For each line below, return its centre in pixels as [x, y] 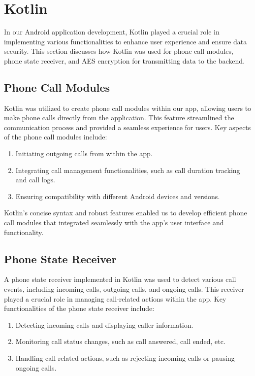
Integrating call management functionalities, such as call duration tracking [128, 170]
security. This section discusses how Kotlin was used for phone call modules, [119, 51]
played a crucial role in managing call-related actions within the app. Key [115, 298]
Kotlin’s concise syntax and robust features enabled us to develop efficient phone [126, 213]
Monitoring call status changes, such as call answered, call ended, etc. [120, 341]
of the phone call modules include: [56, 137]
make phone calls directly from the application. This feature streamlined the [119, 118]
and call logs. [35, 180]
